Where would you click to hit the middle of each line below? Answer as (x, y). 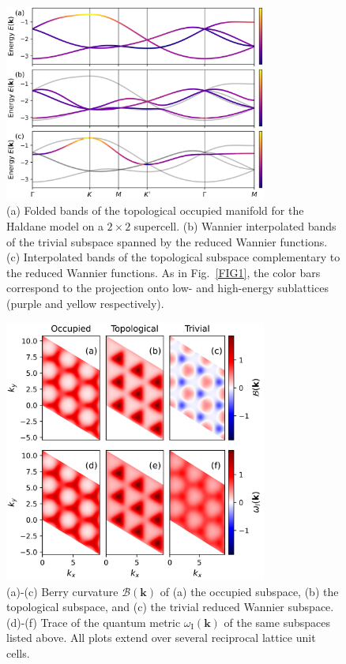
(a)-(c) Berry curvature (62, 591)
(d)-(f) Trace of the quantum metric (94, 622)
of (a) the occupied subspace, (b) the (249, 591)
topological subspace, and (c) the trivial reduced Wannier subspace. (170, 607)
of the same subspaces (277, 622)
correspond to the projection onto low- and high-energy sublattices (167, 288)
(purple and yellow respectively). (85, 303)
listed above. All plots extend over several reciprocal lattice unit (161, 638)
